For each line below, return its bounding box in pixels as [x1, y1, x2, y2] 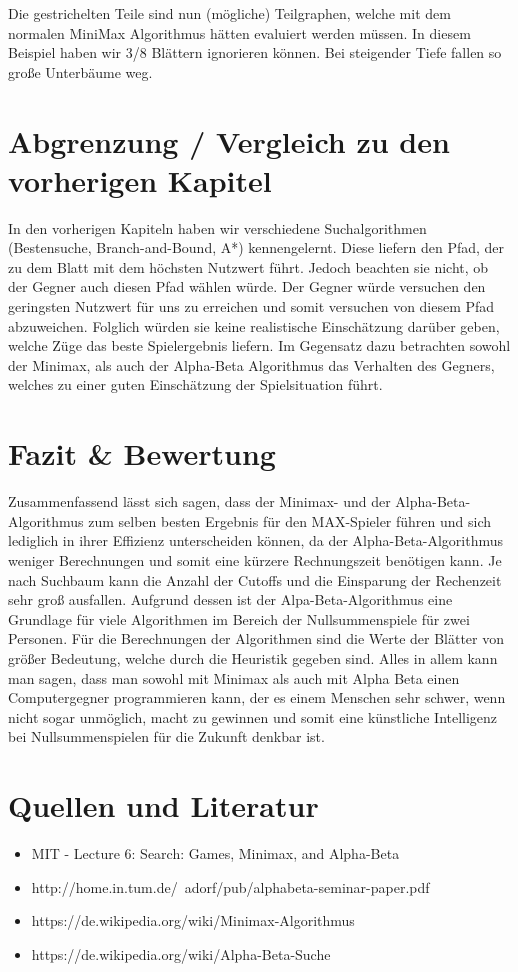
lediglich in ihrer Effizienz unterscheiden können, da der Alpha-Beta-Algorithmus [8, 530, 504, 551]
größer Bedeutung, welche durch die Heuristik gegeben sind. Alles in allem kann [8, 647, 498, 668]
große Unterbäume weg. [8, 61, 153, 82]
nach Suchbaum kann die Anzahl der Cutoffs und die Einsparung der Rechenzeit [8, 569, 502, 590]
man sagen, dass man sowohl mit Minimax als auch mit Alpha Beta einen [8, 667, 460, 688]
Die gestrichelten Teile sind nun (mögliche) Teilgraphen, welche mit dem [8, 3, 451, 23]
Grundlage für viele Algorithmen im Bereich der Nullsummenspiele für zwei [8, 608, 470, 629]
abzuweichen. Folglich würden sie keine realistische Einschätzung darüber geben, [8, 315, 500, 336]
